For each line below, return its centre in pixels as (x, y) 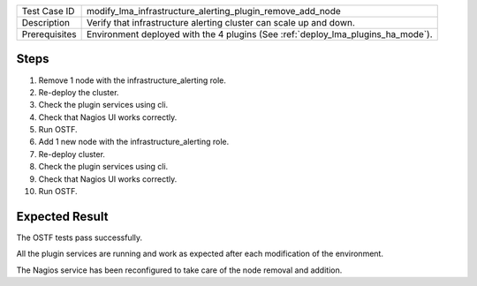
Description (46, 23)
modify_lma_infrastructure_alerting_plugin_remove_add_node (214, 11)
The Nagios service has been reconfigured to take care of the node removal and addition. (179, 270)
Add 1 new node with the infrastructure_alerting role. (134, 142)
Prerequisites (49, 34)
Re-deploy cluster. (72, 154)
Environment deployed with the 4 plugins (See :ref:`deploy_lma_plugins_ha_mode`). (259, 34)
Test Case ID (48, 11)
